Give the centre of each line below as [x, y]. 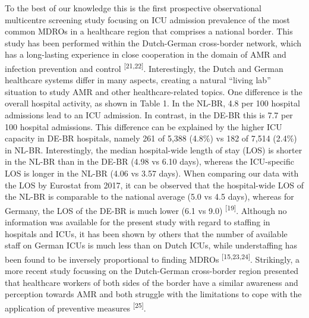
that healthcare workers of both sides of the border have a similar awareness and [152, 282]
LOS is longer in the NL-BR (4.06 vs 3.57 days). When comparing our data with [152, 173]
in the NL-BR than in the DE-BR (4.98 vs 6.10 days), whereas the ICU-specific [149, 161]
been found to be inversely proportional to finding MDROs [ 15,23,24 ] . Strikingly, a [152, 258]
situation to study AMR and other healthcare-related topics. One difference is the [154, 91]
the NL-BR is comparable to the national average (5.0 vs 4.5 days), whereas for [149, 196]
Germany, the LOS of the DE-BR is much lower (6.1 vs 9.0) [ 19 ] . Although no [146, 209]
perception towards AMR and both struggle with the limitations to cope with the [153, 294]
